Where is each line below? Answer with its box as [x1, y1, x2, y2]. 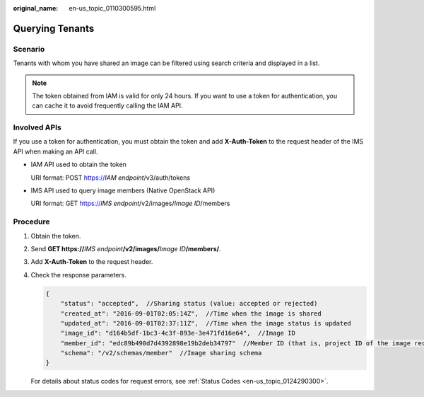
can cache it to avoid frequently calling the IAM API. [32, 101, 183, 110]
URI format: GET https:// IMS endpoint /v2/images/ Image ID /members [30, 199, 230, 208]
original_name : [13, 4, 59, 12]
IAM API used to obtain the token [30, 160, 127, 169]
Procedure [13, 217, 50, 226]
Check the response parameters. [30, 270, 126, 279]
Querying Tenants [13, 22, 95, 35]
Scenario [13, 44, 45, 54]
